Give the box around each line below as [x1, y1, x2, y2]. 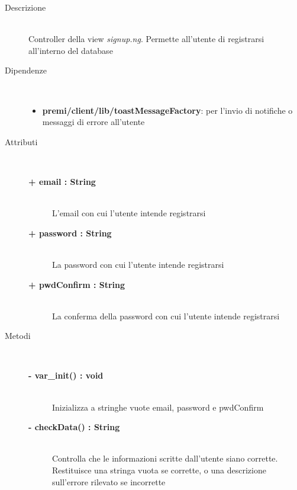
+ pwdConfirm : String [28, 278, 125, 290]
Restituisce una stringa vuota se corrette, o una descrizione [52, 464, 266, 476]
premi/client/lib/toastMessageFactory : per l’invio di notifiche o [42, 104, 293, 116]
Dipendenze [5, 64, 47, 76]
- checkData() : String [28, 421, 120, 433]
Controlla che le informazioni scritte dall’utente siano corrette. [52, 452, 278, 465]
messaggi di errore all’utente [42, 116, 145, 128]
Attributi [5, 135, 38, 148]
